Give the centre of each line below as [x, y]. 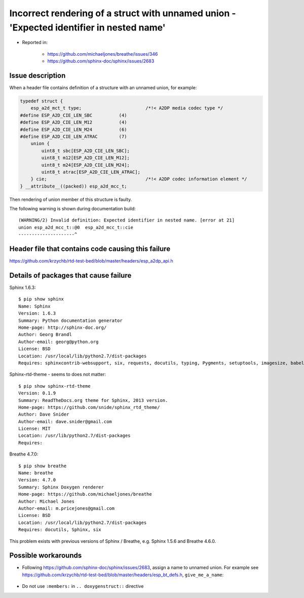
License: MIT [34, 429]
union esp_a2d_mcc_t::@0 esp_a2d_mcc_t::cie [76, 227]
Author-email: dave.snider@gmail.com [65, 421]
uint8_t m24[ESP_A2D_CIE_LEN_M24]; [86, 165]
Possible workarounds [46, 556]
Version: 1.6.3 [37, 313]
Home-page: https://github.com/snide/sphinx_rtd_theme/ [89, 407]
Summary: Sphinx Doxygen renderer [61, 487]
